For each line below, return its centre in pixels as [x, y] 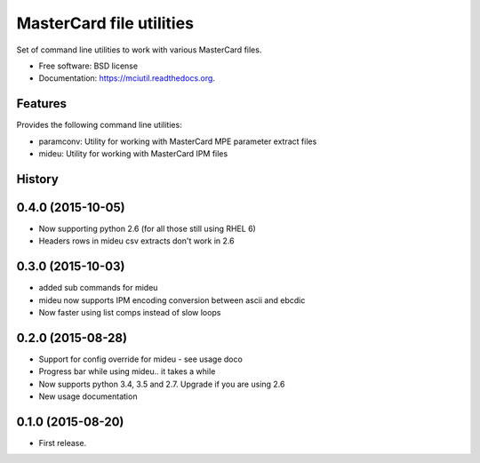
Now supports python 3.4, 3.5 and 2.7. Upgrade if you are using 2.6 [162, 384]
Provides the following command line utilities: [99, 125]
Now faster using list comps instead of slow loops [130, 313]
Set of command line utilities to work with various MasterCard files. [139, 50]
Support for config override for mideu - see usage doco [141, 359]
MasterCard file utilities [105, 23]
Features [41, 104]
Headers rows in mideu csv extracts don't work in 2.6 [136, 241]
